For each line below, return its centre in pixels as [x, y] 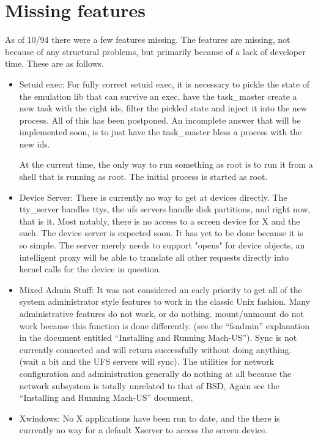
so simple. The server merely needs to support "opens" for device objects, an [162, 245]
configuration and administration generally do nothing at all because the [155, 373]
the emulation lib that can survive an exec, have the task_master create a [158, 96]
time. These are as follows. [55, 63]
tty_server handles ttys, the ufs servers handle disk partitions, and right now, [165, 209]
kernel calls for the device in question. [90, 269]
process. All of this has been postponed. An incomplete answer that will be [160, 120]
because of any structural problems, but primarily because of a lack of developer [155, 51]
